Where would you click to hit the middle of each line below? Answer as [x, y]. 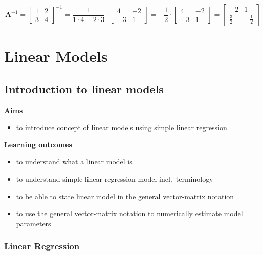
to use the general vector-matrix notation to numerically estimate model [129, 213]
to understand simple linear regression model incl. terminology [115, 178]
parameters [34, 223]
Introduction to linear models [84, 88]
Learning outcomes [38, 144]
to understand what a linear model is [74, 162]
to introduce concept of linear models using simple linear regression [122, 127]
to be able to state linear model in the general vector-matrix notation [125, 196]
